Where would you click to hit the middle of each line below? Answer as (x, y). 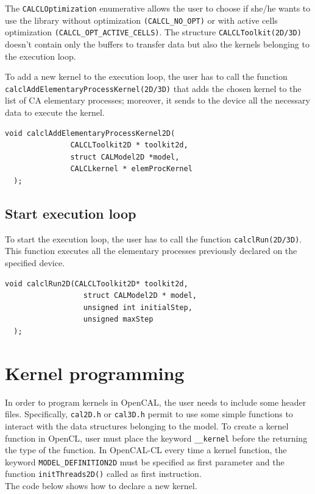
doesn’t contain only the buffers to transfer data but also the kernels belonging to (157, 44)
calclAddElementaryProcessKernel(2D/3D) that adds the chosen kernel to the (153, 88)
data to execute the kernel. (55, 112)
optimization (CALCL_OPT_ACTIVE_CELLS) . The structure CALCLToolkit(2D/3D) (153, 32)
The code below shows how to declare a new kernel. (101, 486)
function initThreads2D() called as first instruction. (103, 474)
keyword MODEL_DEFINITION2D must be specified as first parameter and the (145, 461)
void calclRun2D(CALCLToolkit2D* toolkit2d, (97, 284)
